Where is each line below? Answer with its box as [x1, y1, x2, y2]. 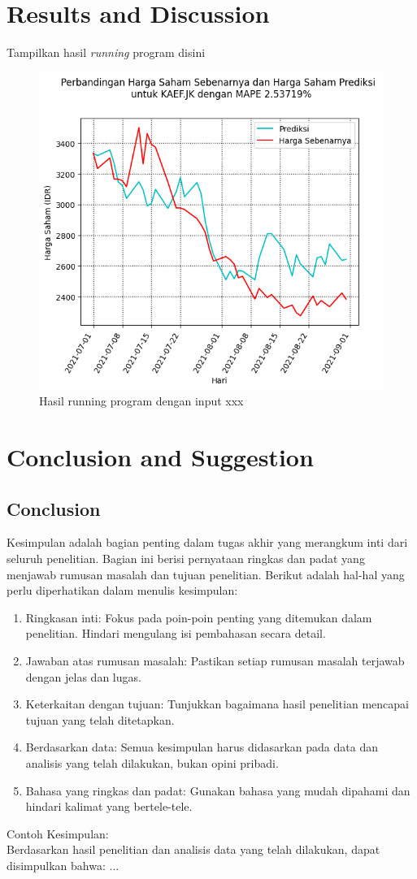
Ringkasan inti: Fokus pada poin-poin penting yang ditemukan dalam [25, 608, 372, 626]
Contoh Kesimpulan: [7, 825, 109, 842]
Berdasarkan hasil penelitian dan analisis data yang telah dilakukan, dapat [7, 841, 380, 858]
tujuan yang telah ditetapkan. [25, 711, 175, 728]
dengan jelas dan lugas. [25, 668, 141, 685]
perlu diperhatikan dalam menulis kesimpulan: [7, 582, 238, 599]
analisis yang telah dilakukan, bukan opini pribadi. [25, 754, 279, 771]
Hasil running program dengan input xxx [39, 392, 244, 409]
